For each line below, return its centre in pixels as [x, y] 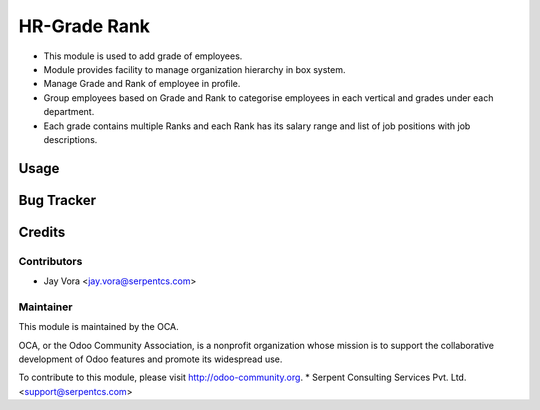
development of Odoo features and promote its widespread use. [150, 359]
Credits [42, 231]
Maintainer [45, 307]
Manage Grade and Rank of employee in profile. [142, 84]
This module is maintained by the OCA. [98, 327]
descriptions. [70, 139]
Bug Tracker [57, 200]
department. [69, 112]
